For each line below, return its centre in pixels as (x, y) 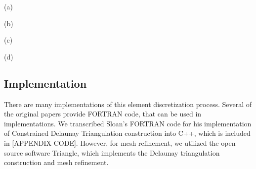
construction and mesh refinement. (56, 162)
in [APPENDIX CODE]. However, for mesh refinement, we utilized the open (120, 142)
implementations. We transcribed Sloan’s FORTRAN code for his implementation (128, 123)
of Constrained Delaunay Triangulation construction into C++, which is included (127, 133)
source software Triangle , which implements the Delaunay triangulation (112, 152)
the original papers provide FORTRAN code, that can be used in (103, 114)
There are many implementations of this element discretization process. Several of (128, 104)
